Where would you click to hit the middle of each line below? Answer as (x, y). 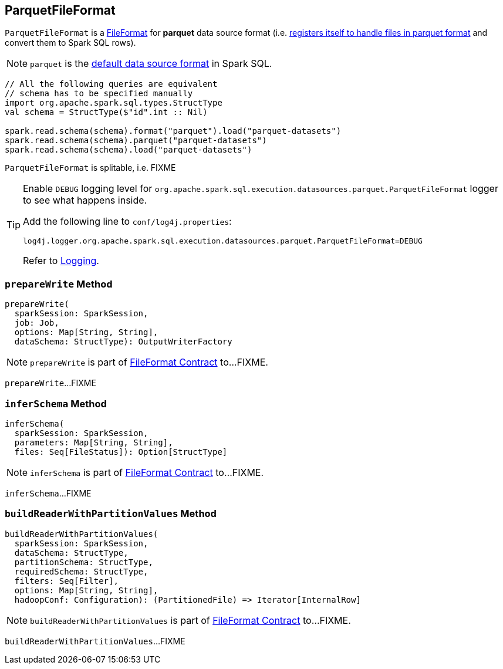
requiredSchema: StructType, (81, 571)
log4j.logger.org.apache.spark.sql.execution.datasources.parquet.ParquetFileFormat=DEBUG (223, 241)
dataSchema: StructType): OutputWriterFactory (123, 342)
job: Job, (37, 323)
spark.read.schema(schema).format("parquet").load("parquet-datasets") (173, 131)
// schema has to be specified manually (99, 94)
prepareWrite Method (59, 284)
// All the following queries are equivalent (111, 84)
